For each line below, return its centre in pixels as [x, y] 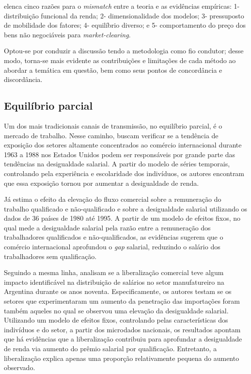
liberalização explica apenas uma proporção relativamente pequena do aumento [122, 358]
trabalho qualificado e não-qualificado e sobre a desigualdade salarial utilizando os [126, 208]
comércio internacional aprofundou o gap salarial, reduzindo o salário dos [112, 247]
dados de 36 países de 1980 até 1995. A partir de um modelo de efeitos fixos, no [122, 218]
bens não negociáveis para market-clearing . [67, 34]
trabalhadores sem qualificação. [50, 256]
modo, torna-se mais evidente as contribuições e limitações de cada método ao [120, 60]
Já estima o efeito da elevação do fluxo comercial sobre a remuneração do [113, 199]
